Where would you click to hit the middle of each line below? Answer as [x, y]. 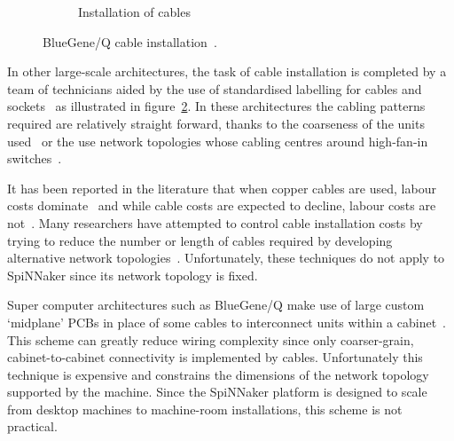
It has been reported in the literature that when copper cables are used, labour [222, 188]
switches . [35, 158]
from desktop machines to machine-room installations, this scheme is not [205, 409]
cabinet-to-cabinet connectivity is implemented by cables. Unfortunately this [215, 357]
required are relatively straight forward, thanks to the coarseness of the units [216, 123]
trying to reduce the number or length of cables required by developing [200, 240]
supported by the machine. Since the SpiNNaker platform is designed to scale [217, 392]
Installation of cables [134, 12]
